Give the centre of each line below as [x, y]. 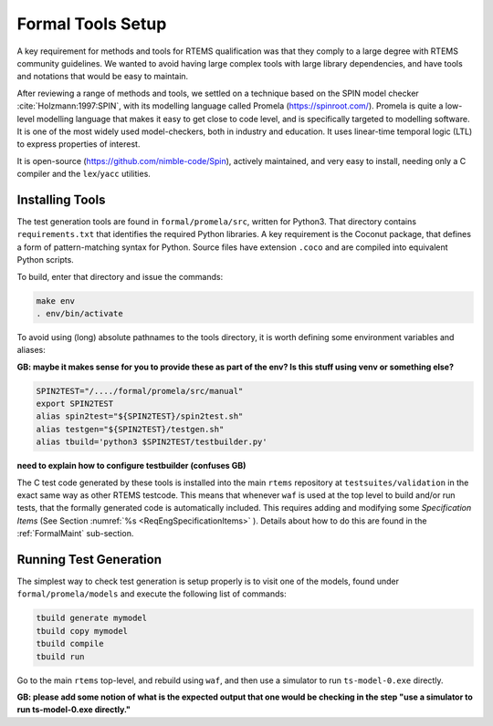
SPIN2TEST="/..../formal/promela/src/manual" [140, 391]
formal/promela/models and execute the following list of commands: [152, 594]
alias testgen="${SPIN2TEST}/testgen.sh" [130, 429]
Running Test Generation [89, 560]
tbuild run [60, 656]
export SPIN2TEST [75, 404]
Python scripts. [46, 260]
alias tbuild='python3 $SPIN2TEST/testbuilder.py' [152, 442]
